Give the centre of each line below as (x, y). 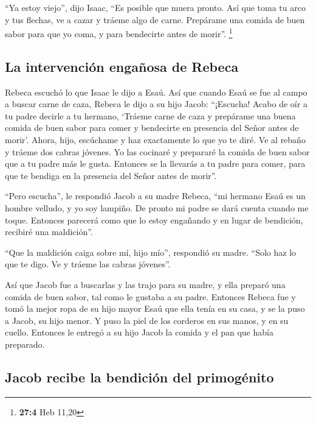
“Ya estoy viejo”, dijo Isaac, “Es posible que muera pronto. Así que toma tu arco (155, 7)
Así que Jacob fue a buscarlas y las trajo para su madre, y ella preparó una (145, 284)
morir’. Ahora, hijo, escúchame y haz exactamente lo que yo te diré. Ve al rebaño (155, 140)
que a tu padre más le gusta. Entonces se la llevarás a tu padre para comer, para (155, 164)
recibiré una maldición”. (49, 232)
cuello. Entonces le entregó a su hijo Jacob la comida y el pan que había (139, 332)
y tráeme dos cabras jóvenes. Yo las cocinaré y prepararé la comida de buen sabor (157, 151)
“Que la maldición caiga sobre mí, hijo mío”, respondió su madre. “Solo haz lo (151, 252)
